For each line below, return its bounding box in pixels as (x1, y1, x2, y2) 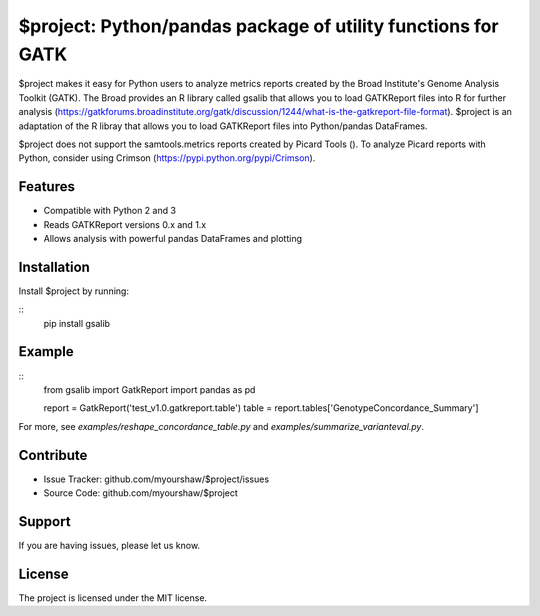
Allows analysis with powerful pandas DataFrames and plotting (43, 232, 303, 244)
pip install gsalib (43, 317, 110, 329)
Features (18, 178, 75, 195)
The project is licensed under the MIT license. (18, 591, 208, 604)
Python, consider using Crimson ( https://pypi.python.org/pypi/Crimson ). (18, 152, 316, 164)
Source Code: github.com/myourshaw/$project (43, 487, 239, 499)
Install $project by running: (18, 285, 130, 297)
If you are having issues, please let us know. (18, 539, 200, 551)
